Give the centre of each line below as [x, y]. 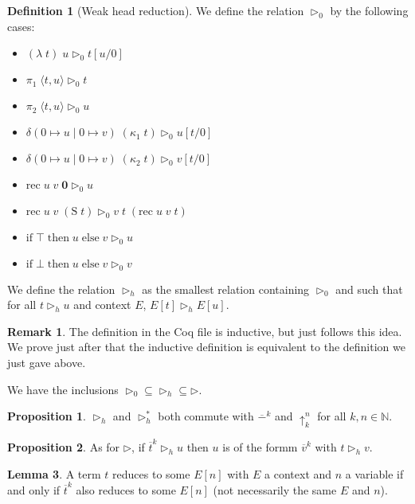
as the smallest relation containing [226, 289]
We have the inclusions [63, 389]
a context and [298, 473]
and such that [369, 289]
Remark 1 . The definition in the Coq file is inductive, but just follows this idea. [205, 331]
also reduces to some [126, 490]
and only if [34, 490]
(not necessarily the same [275, 490]
